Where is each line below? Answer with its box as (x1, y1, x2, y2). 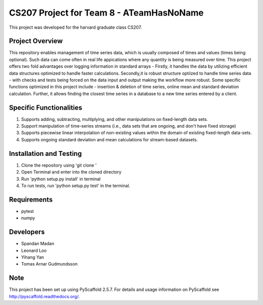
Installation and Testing (9, 149, 82, 158)
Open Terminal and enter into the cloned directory (21, 169, 122, 175)
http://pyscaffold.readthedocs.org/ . (9, 293, 80, 299)
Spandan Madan (21, 241, 55, 247)
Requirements (9, 195, 53, 204)
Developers (9, 228, 45, 236)
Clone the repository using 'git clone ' (21, 162, 97, 168)
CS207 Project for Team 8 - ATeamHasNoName (9, 7, 204, 18)
